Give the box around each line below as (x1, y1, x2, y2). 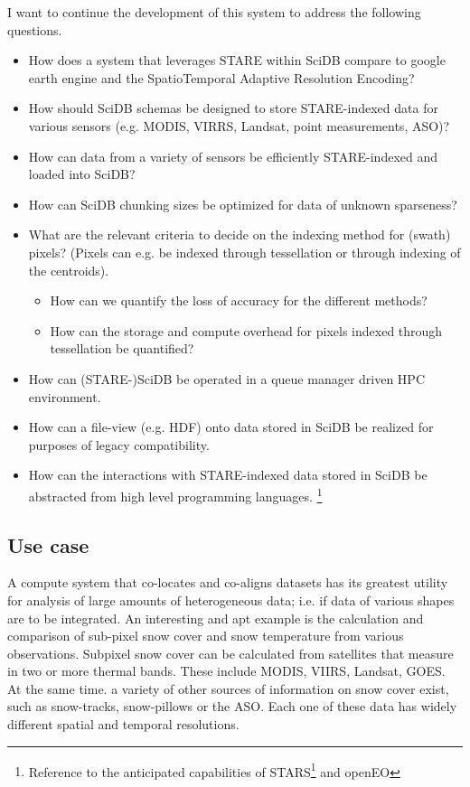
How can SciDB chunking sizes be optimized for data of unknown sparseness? (28, 194, 457, 213)
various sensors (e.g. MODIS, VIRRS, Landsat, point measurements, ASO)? (28, 116, 450, 135)
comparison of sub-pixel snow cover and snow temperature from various (7, 626, 404, 645)
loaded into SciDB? (28, 164, 136, 183)
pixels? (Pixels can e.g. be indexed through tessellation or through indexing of (28, 242, 461, 261)
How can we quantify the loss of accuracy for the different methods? (50, 291, 428, 310)
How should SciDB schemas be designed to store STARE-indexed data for (28, 98, 438, 117)
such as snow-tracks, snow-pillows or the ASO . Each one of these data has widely (7, 697, 457, 716)
